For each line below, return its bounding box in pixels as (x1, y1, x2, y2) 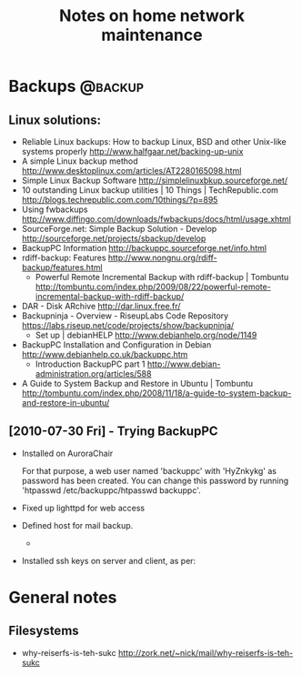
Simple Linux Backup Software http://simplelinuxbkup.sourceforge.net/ (21, 175, 288, 186)
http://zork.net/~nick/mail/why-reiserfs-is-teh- (117, 647, 294, 658)
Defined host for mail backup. (21, 520, 134, 530)
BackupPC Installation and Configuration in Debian (21, 339, 212, 350)
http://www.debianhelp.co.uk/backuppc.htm (21, 349, 188, 359)
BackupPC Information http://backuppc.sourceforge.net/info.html (21, 243, 267, 253)
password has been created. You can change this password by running (21, 475, 289, 486)
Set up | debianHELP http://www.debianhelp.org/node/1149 (35, 329, 257, 340)
